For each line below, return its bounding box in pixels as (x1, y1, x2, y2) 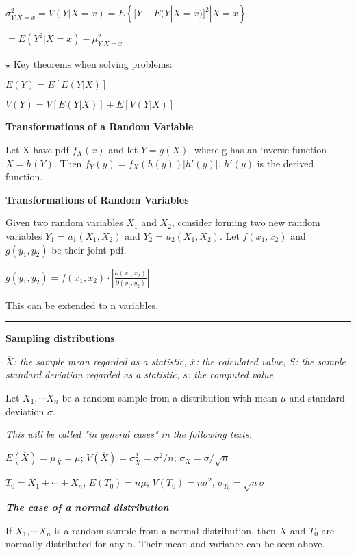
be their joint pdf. (51, 242, 127, 256)
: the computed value (187, 367, 274, 382)
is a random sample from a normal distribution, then (54, 523, 276, 537)
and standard (289, 390, 345, 404)
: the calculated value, (195, 354, 286, 368)
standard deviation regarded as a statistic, (5, 367, 180, 382)
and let (108, 142, 138, 156)
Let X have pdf (5, 142, 69, 156)
